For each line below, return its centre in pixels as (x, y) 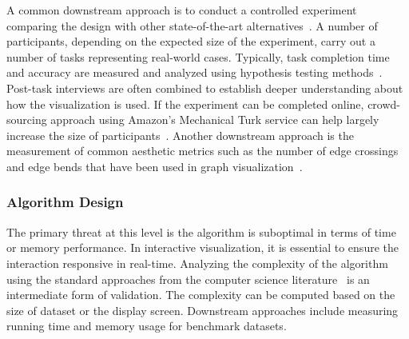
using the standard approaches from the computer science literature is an (188, 279)
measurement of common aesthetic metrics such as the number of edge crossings (203, 151)
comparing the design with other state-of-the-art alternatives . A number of (192, 25)
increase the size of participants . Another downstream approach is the (180, 135)
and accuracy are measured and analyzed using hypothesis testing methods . (195, 72)
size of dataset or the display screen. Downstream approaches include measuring (203, 310)
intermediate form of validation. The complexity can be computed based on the (201, 295)
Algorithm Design (65, 202)
